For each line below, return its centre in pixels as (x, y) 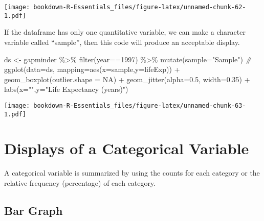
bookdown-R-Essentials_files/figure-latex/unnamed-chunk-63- (140, 105)
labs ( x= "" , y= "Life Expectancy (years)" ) (66, 89)
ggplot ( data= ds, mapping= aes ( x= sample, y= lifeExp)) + (92, 69)
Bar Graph (34, 210)
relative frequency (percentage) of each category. (80, 182)
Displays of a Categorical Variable (127, 148)
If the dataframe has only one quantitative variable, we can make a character (125, 32)
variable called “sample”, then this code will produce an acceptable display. (122, 42)
